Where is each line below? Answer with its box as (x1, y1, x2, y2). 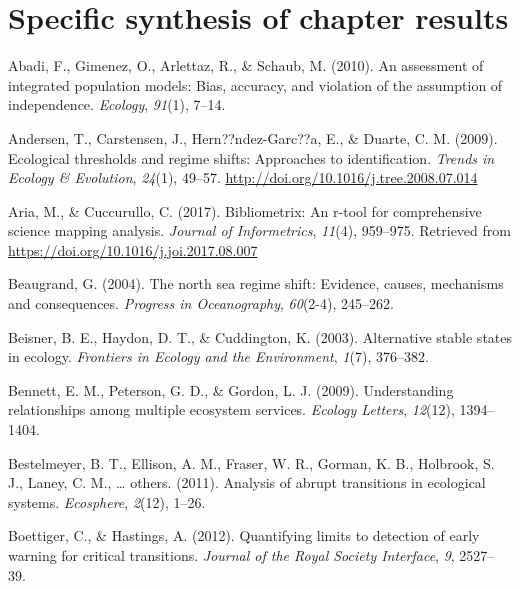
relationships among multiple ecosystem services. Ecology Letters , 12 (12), (8, 399, 455, 420)
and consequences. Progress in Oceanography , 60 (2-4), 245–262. (8, 293, 394, 314)
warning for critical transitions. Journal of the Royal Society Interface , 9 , (8, 545, 455, 565)
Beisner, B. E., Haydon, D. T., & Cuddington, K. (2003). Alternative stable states (8, 326, 513, 347)
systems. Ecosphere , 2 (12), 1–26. (8, 491, 206, 512)
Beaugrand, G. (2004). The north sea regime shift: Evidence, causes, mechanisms (8, 273, 504, 294)
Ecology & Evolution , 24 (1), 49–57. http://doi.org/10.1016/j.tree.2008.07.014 (8, 167, 478, 188)
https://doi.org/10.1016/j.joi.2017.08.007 (8, 239, 258, 260)
